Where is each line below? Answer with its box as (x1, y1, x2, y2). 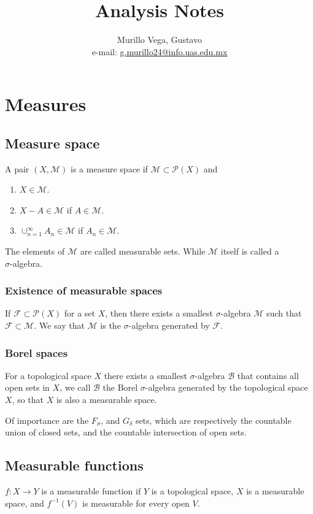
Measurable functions (5, 456, 144, 475)
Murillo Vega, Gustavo (117, 33, 202, 46)
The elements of (5, 245, 65, 258)
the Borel (102, 381, 138, 394)
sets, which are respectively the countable (135, 413, 292, 426)
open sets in (5, 381, 50, 394)
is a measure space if (71, 162, 148, 175)
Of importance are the (5, 413, 89, 426)
